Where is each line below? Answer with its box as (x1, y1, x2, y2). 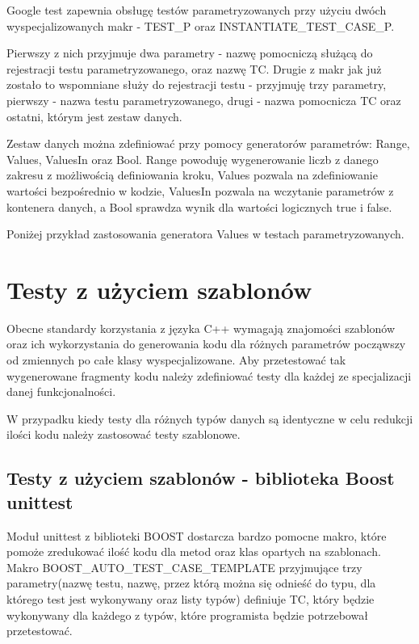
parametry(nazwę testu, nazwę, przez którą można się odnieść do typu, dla (6, 575, 376, 591)
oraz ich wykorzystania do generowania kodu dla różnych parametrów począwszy (6, 335, 406, 352)
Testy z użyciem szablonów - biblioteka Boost (6, 465, 395, 490)
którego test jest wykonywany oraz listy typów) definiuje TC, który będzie (6, 590, 375, 607)
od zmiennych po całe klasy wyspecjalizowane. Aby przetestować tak (6, 351, 346, 368)
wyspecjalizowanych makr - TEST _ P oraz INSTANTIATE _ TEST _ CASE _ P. (6, 17, 395, 34)
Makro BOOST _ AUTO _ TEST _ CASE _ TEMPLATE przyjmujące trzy (6, 558, 362, 575)
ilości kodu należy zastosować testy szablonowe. (6, 426, 241, 443)
